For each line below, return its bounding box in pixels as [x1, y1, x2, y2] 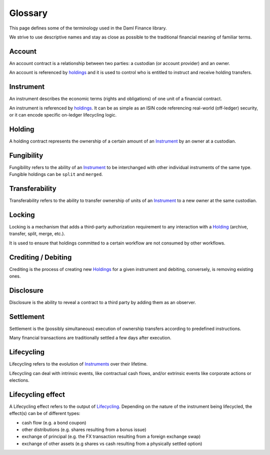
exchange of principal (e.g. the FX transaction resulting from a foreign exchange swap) [21, 433, 201, 439]
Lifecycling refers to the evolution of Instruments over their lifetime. [9, 361, 148, 367]
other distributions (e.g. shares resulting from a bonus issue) [21, 426, 147, 432]
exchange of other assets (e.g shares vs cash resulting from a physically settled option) [21, 440, 202, 446]
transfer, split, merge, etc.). [9, 230, 65, 237]
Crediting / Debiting [9, 253, 72, 261]
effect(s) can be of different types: [9, 410, 80, 416]
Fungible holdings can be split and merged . [9, 171, 103, 177]
